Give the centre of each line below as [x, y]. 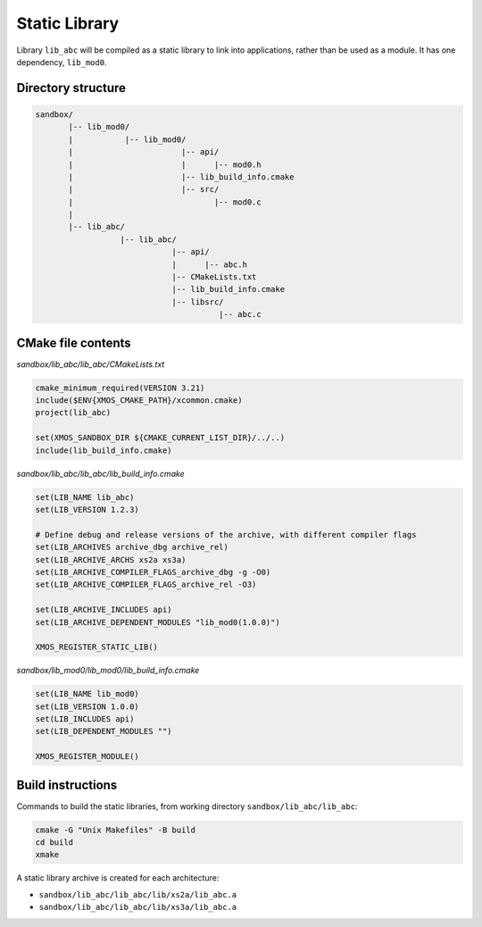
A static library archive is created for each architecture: [118, 878]
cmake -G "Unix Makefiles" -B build [116, 830]
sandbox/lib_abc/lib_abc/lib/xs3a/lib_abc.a [138, 907]
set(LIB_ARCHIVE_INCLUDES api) [104, 610]
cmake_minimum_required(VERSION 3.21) [120, 388]
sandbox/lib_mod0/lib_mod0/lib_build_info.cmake [108, 671]
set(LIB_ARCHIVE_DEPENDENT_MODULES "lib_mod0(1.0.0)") [158, 622]
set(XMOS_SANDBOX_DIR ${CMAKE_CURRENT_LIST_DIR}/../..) [160, 438]
